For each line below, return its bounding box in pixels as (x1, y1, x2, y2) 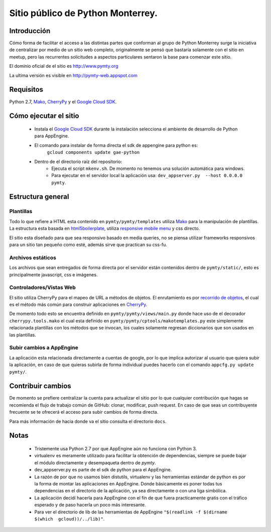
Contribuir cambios (9, 382, 71, 391)
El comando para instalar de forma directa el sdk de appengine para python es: (34, 142, 198, 148)
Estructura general (9, 193, 69, 201)
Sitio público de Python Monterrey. (9, 8, 158, 19)
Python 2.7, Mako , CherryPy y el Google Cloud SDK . (9, 98, 117, 105)
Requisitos (9, 85, 44, 94)
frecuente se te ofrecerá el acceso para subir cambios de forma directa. (9, 409, 159, 415)
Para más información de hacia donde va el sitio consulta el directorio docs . (9, 418, 167, 424)
